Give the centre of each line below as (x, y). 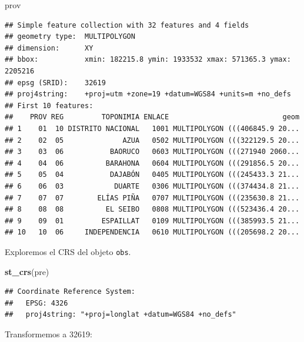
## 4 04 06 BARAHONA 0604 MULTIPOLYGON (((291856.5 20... (152, 163)
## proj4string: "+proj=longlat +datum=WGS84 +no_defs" (121, 315)
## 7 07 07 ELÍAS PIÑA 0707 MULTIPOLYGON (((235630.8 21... (152, 198)
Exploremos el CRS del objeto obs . (68, 251)
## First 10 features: (49, 105)
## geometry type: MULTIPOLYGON (70, 37)
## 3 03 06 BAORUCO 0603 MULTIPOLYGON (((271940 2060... (152, 152)
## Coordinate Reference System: (70, 292)
